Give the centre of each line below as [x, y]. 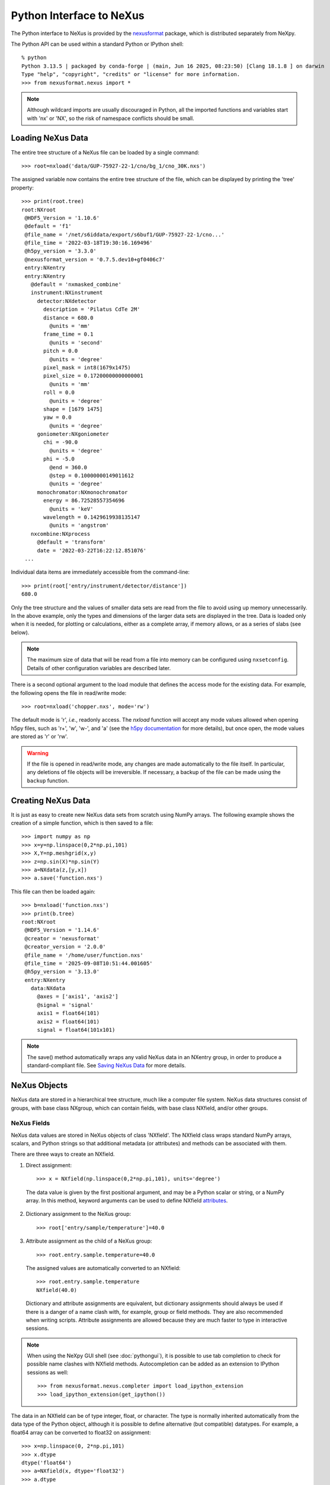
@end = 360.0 [68, 467]
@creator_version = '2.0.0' [65, 947]
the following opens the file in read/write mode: [69, 693]
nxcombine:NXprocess [60, 534]
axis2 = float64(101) [68, 1021]
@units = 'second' [76, 342]
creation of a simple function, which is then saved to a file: [82, 823]
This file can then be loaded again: [53, 892]
